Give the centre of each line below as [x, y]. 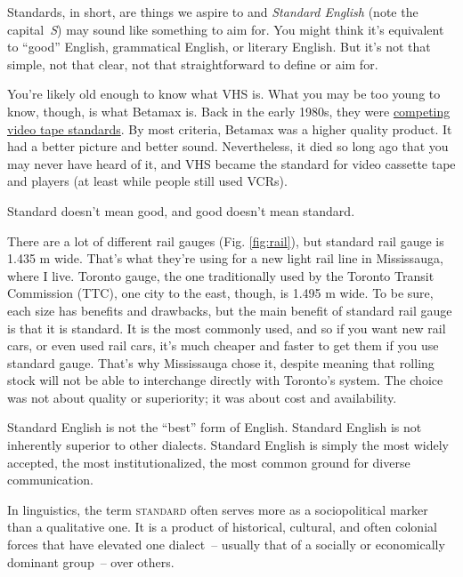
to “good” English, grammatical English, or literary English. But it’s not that [219, 47]
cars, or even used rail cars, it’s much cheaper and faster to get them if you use [223, 345]
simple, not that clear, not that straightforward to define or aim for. [193, 64]
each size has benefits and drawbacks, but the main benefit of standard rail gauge [230, 310]
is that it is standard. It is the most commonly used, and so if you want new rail [227, 328]
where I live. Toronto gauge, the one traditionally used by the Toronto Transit [221, 275]
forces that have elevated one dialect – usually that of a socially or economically [226, 545]
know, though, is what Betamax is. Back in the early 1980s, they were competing [229, 111]
